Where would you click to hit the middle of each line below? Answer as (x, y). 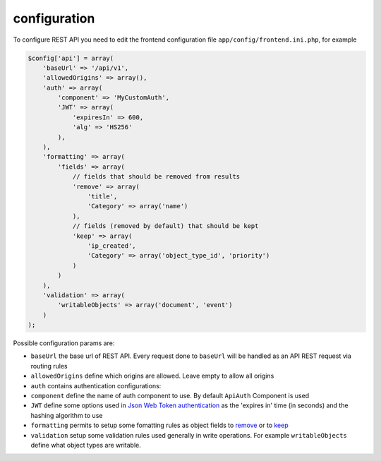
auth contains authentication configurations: (96, 385)
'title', (102, 197)
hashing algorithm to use (67, 415)
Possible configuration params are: (64, 343)
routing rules (49, 366)
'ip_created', (112, 246)
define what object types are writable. (86, 445)
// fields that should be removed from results (156, 177)
